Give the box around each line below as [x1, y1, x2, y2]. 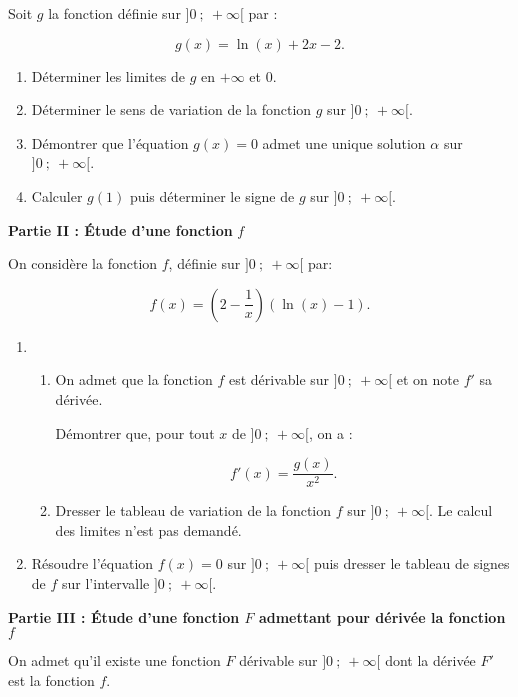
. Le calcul [429, 500, 493, 521]
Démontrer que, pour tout [55, 422, 215, 443]
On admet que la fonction [55, 369, 213, 390]
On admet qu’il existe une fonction [8, 650, 221, 671]
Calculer [31, 185, 83, 206]
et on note [396, 369, 460, 390]
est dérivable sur [228, 369, 330, 390]
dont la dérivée [385, 650, 476, 671]
